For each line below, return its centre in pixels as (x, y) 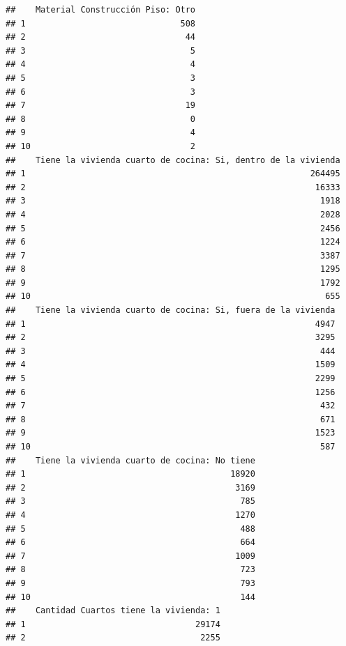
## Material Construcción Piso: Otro (101, 10)
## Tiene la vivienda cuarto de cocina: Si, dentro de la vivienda (173, 160)
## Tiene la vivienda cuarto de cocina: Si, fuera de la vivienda (171, 310)
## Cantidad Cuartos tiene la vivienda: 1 (113, 611)
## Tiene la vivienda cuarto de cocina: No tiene (130, 460)
